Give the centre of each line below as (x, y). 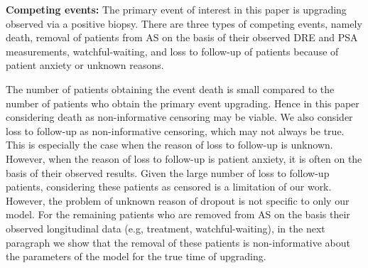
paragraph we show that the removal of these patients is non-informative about (178, 242)
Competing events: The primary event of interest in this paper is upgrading (176, 9)
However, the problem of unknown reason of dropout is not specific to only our (178, 200)
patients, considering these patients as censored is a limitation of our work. (169, 187)
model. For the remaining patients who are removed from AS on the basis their (178, 214)
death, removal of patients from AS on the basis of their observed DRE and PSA (182, 37)
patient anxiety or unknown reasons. (85, 65)
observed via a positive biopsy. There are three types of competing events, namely (184, 23)
